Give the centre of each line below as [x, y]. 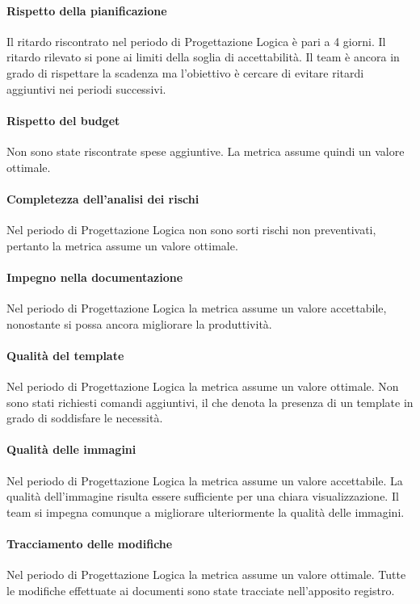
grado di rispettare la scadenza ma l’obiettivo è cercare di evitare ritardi [185, 72]
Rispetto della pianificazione [87, 10]
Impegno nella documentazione [95, 277]
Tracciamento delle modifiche [90, 543]
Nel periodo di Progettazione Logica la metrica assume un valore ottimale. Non [203, 386]
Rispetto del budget [63, 120]
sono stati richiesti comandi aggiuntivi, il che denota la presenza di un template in [210, 402]
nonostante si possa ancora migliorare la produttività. [139, 323]
